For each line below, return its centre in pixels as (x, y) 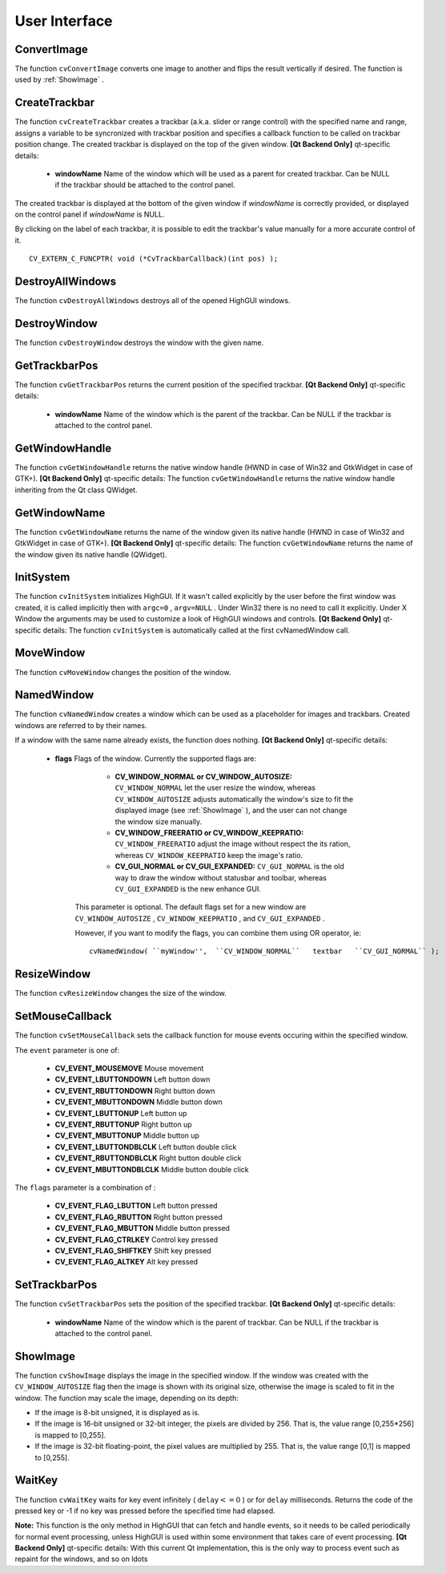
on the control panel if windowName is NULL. (90, 214)
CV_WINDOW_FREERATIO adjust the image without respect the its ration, (233, 844)
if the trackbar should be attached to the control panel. (145, 185)
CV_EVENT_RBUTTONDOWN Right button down (135, 1090)
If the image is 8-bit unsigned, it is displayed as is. (117, 1413)
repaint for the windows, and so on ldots (81, 1559)
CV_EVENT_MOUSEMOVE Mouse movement (129, 1068)
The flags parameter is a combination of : (85, 1188)
